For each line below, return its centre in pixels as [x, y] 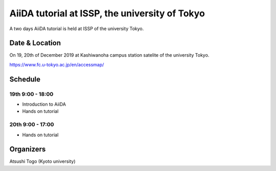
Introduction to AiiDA [44, 104]
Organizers [28, 149]
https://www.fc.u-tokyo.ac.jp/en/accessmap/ [57, 64]
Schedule [25, 79]
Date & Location [35, 43]
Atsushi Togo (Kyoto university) [43, 161]
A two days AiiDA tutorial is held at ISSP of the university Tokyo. [77, 29]
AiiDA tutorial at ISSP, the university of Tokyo [107, 13]
